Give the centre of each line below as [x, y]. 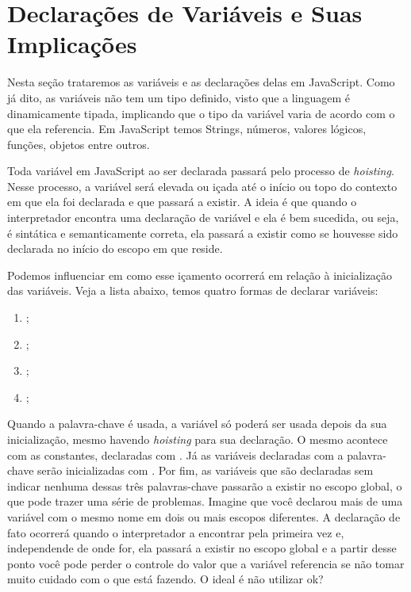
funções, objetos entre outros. [79, 144]
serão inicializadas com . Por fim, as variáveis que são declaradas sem [205, 470]
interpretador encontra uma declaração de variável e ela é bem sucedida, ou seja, [203, 218]
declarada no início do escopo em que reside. [115, 248]
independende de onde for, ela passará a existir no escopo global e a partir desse [202, 548]
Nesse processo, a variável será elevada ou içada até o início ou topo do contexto [202, 186]
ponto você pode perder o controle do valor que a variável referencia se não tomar [206, 563]
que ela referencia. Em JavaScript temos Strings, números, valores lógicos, [187, 129]
